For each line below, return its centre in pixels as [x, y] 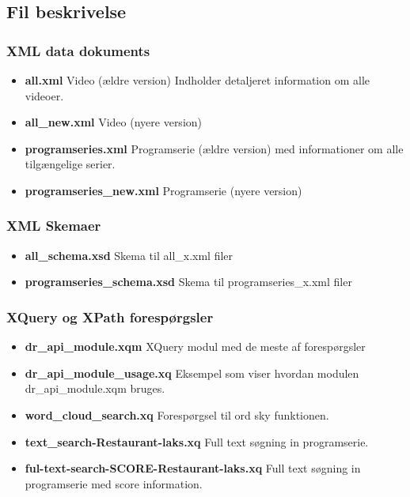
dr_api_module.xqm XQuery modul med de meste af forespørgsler [195, 346]
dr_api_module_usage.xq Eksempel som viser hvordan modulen [192, 373]
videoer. [44, 95]
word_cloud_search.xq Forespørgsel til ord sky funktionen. [177, 414]
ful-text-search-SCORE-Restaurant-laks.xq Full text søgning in [193, 468]
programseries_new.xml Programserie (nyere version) [163, 190]
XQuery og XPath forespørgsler [110, 316]
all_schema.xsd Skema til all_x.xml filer [129, 255]
